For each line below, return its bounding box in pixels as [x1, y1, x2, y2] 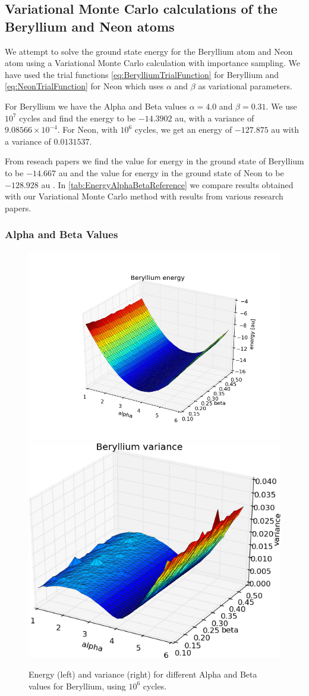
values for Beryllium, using [29, 679, 126, 692]
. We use [266, 99, 297, 112]
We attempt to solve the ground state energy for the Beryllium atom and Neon [5, 45, 293, 57]
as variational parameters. [198, 80, 292, 92]
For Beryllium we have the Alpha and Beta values [5, 99, 187, 112]
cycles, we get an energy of [134, 123, 232, 136]
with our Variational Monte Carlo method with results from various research [5, 190, 283, 202]
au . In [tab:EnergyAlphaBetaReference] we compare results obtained [41, 178, 294, 191]
